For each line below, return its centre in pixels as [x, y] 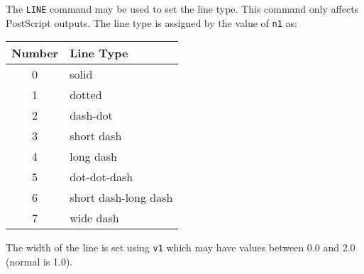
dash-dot [91, 115]
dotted [86, 95]
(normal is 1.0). [39, 261]
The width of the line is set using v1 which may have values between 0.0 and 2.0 [181, 247]
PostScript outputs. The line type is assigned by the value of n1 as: [151, 22]
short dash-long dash [121, 198]
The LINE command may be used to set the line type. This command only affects [182, 8]
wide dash [94, 218]
